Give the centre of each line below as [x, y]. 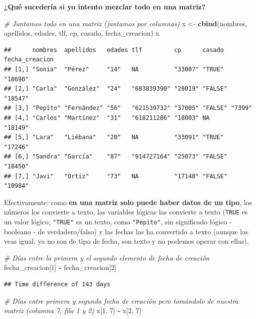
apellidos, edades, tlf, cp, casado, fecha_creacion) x [82, 33]
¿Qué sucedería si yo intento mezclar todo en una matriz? [105, 6]
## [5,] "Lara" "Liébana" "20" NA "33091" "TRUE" [114, 137]
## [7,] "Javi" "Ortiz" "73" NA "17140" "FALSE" [116, 176]
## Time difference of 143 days [57, 284]
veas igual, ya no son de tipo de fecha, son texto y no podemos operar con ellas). [127, 241]
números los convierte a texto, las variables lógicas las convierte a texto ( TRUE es [126, 212]
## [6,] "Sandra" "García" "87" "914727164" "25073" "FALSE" [116, 157]
